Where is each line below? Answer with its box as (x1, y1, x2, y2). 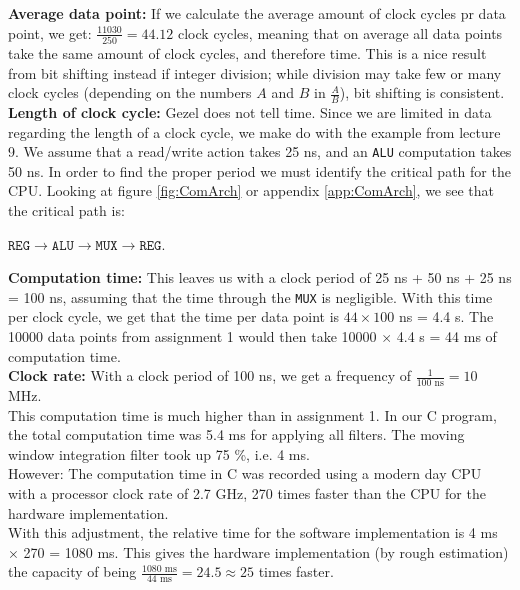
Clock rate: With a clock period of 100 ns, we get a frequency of (8, 365, 411, 386)
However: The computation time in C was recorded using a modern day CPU (8, 463, 482, 484)
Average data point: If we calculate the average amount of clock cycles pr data (8, 3, 506, 23)
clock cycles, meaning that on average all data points (178, 22, 503, 43)
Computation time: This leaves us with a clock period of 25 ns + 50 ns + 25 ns (8, 267, 512, 288)
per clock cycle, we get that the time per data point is (8, 306, 340, 327)
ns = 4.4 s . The (398, 306, 494, 327)
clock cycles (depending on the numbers (8, 82, 252, 103)
